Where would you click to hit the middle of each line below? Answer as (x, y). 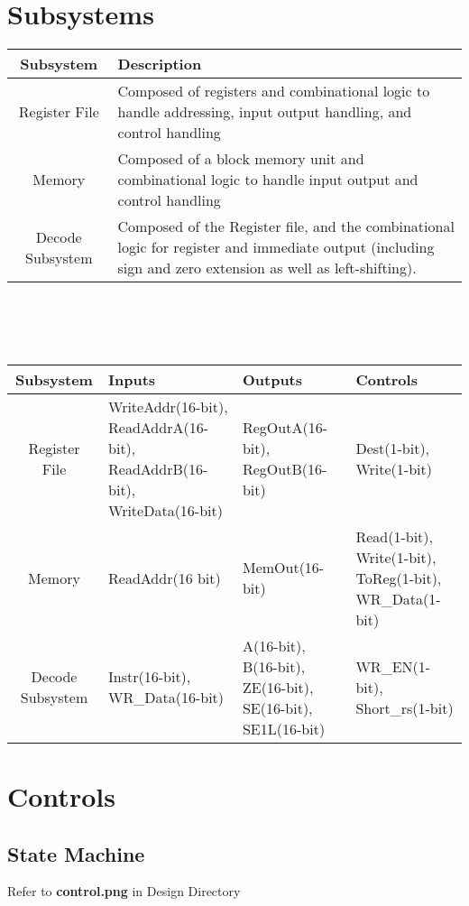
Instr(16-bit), (150, 677)
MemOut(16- (283, 568)
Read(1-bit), (394, 536)
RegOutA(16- (285, 427)
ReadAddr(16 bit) (165, 578)
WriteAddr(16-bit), (168, 406)
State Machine (76, 853)
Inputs (132, 379)
